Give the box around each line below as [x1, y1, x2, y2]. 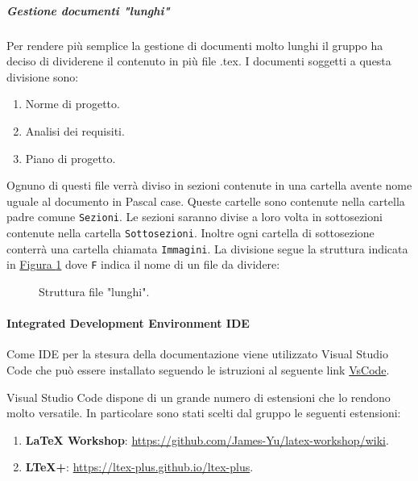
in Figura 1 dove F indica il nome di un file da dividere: [6, 256, 280, 273]
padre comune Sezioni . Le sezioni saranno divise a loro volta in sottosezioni [6, 208, 383, 225]
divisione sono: [6, 68, 79, 85]
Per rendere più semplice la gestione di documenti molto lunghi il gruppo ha [6, 36, 383, 53]
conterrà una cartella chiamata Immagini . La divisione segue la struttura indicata [6, 240, 408, 257]
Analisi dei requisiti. [25, 122, 125, 139]
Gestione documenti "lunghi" [6, 2, 170, 19]
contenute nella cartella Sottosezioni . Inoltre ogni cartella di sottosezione [6, 224, 375, 240]
